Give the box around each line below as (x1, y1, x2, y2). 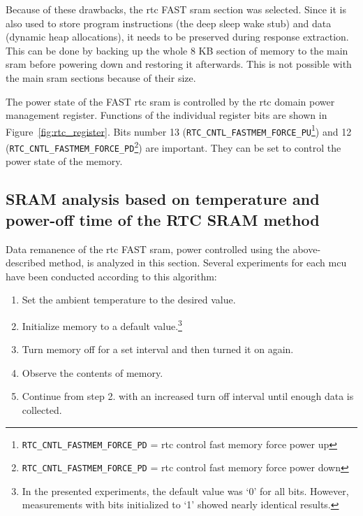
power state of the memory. (6, 154, 123, 169)
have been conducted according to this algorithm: (6, 268, 217, 283)
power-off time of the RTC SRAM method (6, 208, 320, 230)
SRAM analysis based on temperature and (6, 188, 320, 210)
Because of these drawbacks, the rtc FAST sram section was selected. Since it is (6, 2, 346, 16)
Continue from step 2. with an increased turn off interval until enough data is (22, 389, 354, 403)
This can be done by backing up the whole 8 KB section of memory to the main (6, 43, 348, 57)
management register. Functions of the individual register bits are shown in (6, 108, 327, 122)
